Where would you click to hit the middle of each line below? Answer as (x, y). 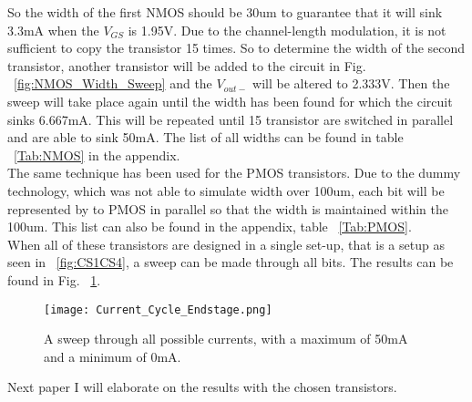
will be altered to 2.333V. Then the (351, 83)
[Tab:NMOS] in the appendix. (97, 155)
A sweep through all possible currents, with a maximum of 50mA (226, 339)
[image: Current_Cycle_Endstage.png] (158, 309)
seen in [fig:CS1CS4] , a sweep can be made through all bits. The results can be (231, 262)
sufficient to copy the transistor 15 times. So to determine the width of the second (236, 48)
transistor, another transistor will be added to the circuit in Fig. (187, 65)
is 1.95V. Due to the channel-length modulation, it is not (287, 30)
